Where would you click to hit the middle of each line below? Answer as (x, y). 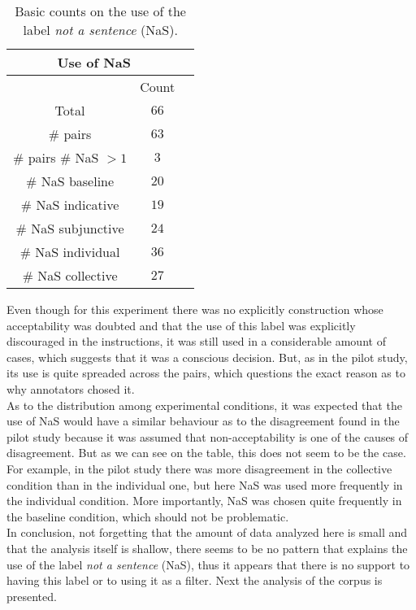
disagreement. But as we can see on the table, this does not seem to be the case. (206, 453)
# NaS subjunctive (70, 228)
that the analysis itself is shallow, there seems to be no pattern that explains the (207, 548)
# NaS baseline (70, 181)
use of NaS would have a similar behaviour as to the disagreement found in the (203, 421)
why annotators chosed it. (71, 388)
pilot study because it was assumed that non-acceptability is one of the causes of (208, 436)
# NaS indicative (70, 205)
